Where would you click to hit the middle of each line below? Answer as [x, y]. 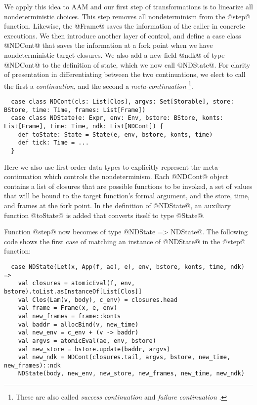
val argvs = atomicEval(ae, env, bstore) [87, 341]
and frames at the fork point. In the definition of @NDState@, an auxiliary [117, 205]
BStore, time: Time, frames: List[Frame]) [75, 110]
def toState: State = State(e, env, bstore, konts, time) [115, 134]
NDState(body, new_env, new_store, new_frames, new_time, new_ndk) [131, 374]
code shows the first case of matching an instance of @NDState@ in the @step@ [125, 241]
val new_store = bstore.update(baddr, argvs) [94, 349]
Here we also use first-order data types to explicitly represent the [103, 166]
